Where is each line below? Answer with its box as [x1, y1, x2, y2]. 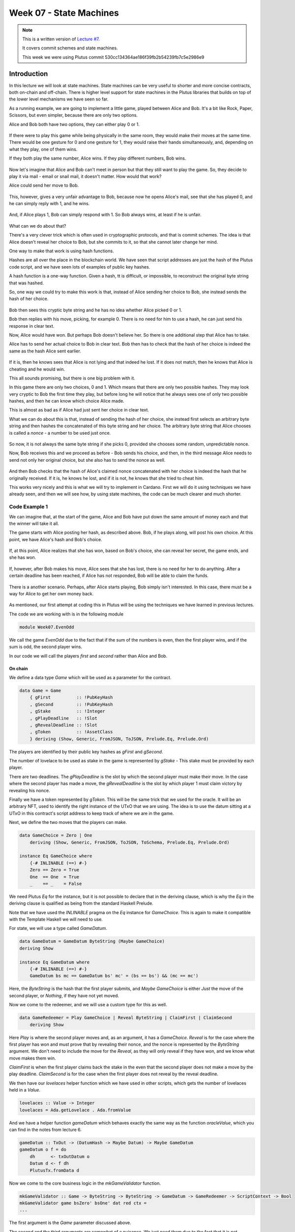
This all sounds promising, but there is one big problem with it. [9, 375, 135, 381]
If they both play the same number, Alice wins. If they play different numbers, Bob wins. [9, 155, 186, 161]
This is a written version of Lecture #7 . [22, 36, 100, 42]
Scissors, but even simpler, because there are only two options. [9, 112, 138, 118]
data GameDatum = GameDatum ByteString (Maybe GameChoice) [19, 939, 165, 944]
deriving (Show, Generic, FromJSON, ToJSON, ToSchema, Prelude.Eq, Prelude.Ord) [29, 839, 230, 845]
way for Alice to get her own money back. [9, 591, 94, 597]
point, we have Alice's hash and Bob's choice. [9, 536, 103, 542]
